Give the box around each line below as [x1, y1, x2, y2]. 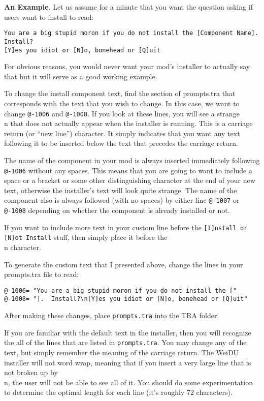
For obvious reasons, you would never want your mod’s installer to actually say [4, 61, 250, 72]
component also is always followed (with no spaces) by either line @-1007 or [4, 195, 240, 205]
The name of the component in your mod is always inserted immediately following [4, 155, 260, 165]
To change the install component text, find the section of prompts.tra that [4, 88, 236, 99]
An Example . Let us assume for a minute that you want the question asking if [4, 2, 253, 12]
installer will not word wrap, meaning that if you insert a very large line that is [4, 357, 251, 367]
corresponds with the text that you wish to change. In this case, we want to [4, 98, 240, 108]
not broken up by [4, 367, 58, 378]
